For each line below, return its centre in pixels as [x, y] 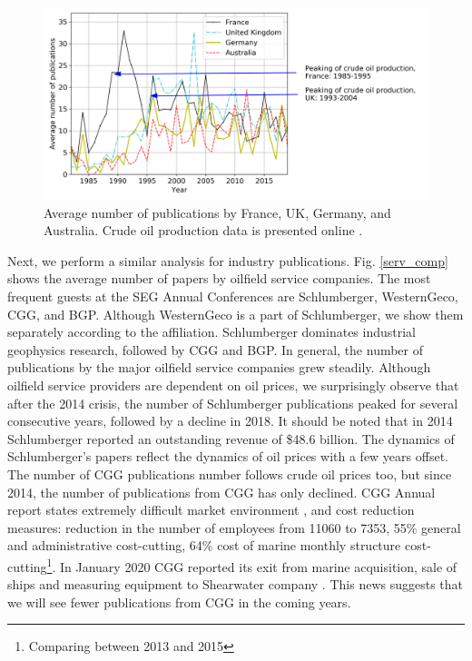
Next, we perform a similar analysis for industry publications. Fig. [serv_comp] [228, 260]
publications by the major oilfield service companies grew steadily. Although [219, 367]
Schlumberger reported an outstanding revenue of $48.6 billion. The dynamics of [231, 438]
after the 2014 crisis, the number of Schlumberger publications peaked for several [233, 403]
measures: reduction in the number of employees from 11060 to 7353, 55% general [234, 527]
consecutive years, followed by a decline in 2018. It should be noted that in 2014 [230, 421]
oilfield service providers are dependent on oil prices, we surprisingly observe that [233, 385]
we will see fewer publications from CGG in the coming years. [179, 602]
